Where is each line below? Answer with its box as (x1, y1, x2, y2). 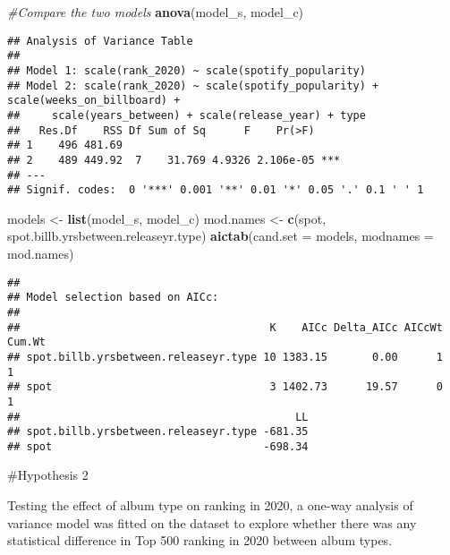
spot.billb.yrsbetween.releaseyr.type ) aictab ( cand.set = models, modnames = (7, 226, 434, 245)
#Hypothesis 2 (7, 465, 89, 484)
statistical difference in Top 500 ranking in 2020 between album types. (7, 531, 393, 550)
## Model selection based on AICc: (7, 291, 219, 304)
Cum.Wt (7, 336, 46, 349)
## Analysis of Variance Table (7, 34, 193, 47)
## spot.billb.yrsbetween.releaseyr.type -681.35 (7, 425, 309, 439)
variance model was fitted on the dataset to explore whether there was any (7, 513, 417, 532)
